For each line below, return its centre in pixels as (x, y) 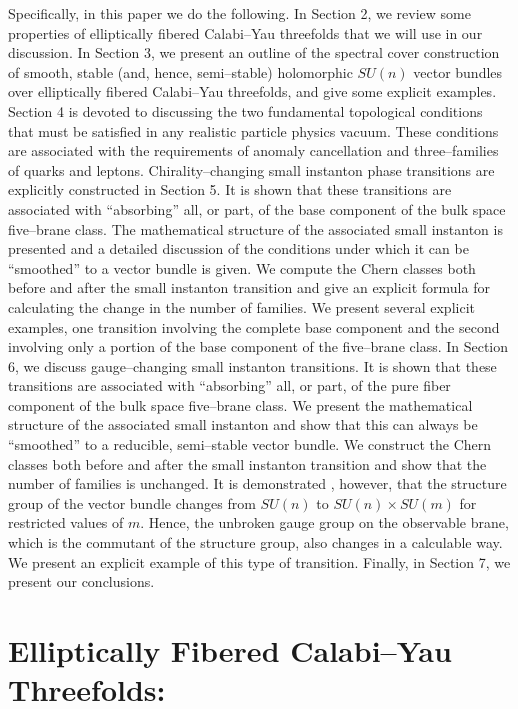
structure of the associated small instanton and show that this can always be (243, 424)
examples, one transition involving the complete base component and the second (254, 326)
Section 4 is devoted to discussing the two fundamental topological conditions (245, 110)
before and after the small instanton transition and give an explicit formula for (249, 287)
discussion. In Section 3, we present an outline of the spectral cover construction (254, 52)
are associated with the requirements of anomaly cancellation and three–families (253, 150)
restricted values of (66, 522)
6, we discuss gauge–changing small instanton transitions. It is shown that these (252, 365)
